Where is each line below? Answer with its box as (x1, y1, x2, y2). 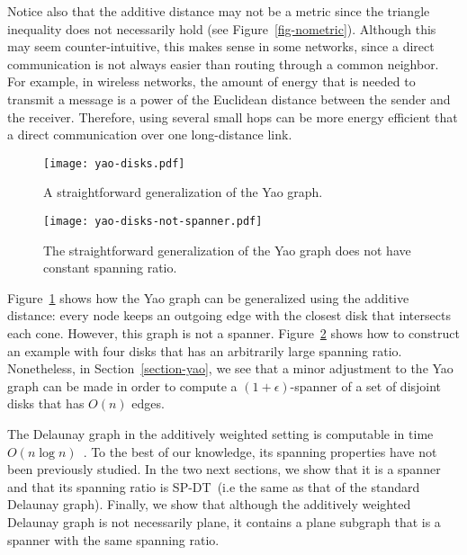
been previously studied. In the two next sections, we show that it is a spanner (7, 460, 441, 479)
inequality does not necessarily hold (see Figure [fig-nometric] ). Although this (7, 19, 436, 38)
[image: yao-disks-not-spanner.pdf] (43, 215, 263, 228)
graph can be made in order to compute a (7, 376, 238, 395)
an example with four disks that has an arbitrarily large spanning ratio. (7, 341, 402, 360)
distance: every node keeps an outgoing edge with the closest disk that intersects (7, 306, 451, 325)
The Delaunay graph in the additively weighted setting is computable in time (7, 425, 434, 443)
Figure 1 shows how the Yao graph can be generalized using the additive (7, 288, 409, 307)
